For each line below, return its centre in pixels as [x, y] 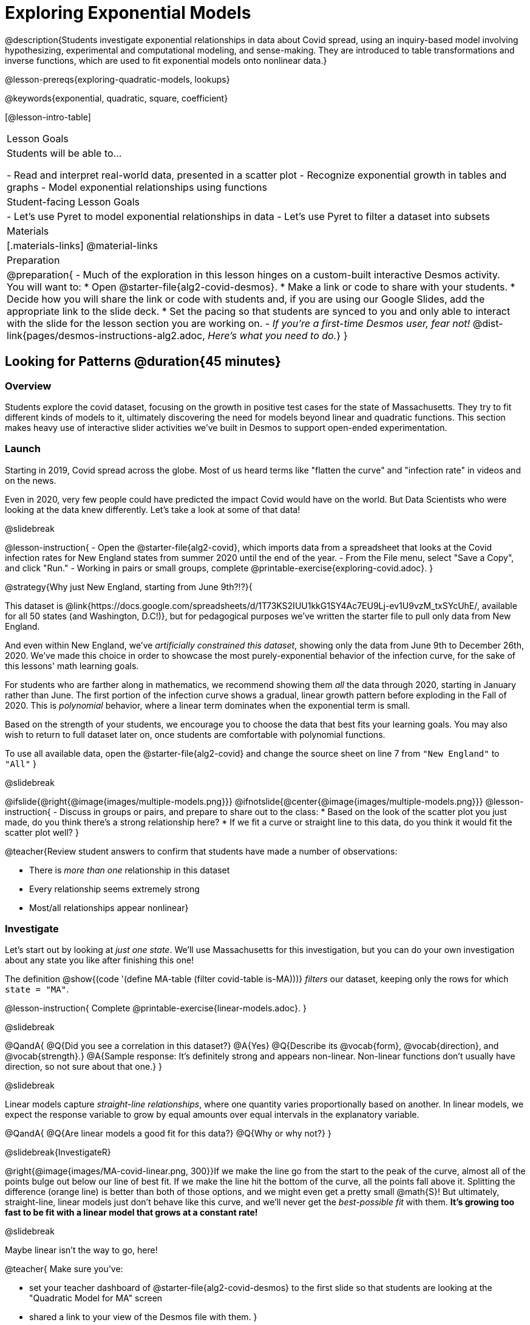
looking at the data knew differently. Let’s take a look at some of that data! [153, 509]
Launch [23, 449]
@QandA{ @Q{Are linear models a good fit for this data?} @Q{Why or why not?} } [168, 1134]
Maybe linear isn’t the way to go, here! [81, 1250]
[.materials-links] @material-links [82, 245]
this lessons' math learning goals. [72, 666]
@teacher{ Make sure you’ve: [64, 1269]
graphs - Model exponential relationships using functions [137, 187]
